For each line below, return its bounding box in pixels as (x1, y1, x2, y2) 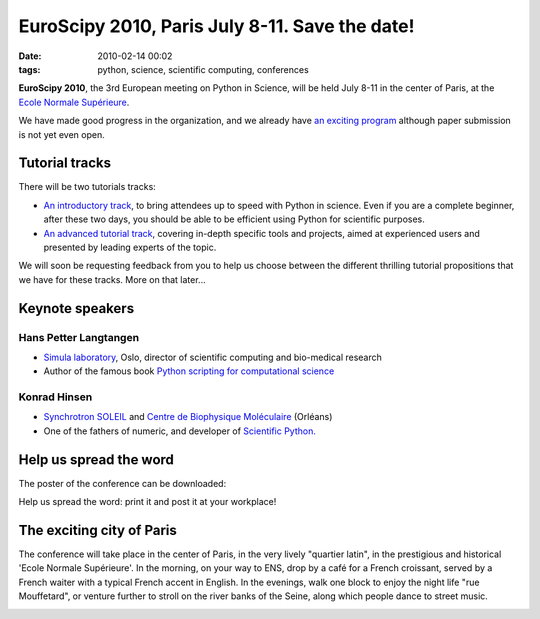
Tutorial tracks (18, 155, 112, 172)
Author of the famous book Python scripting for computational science (43, 365, 335, 377)
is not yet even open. (18, 128, 105, 140)
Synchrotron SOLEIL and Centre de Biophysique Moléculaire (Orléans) (43, 411, 333, 423)
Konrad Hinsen (18, 390, 93, 404)
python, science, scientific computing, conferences (97, 63, 309, 75)
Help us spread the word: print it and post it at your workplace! (18, 496, 277, 508)
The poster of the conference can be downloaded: (18, 477, 227, 489)
